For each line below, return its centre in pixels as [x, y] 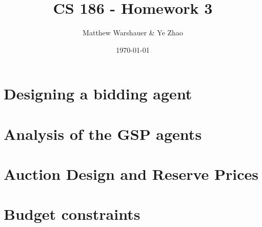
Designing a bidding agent [98, 94]
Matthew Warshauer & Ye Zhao [133, 33]
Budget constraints [72, 214]
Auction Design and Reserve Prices [131, 174]
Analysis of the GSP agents [103, 133]
